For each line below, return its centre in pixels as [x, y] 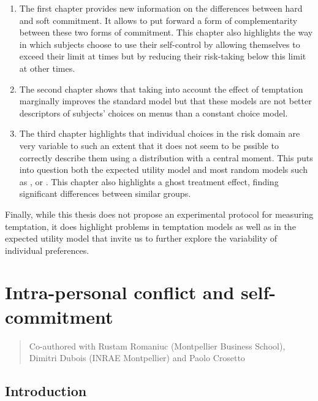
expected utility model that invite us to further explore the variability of [141, 238]
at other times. [47, 68]
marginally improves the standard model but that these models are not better [165, 101]
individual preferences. [47, 250]
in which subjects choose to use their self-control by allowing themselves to [160, 44]
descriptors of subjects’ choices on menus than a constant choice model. [153, 113]
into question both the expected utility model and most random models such [163, 170]
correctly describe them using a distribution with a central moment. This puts [166, 157]
